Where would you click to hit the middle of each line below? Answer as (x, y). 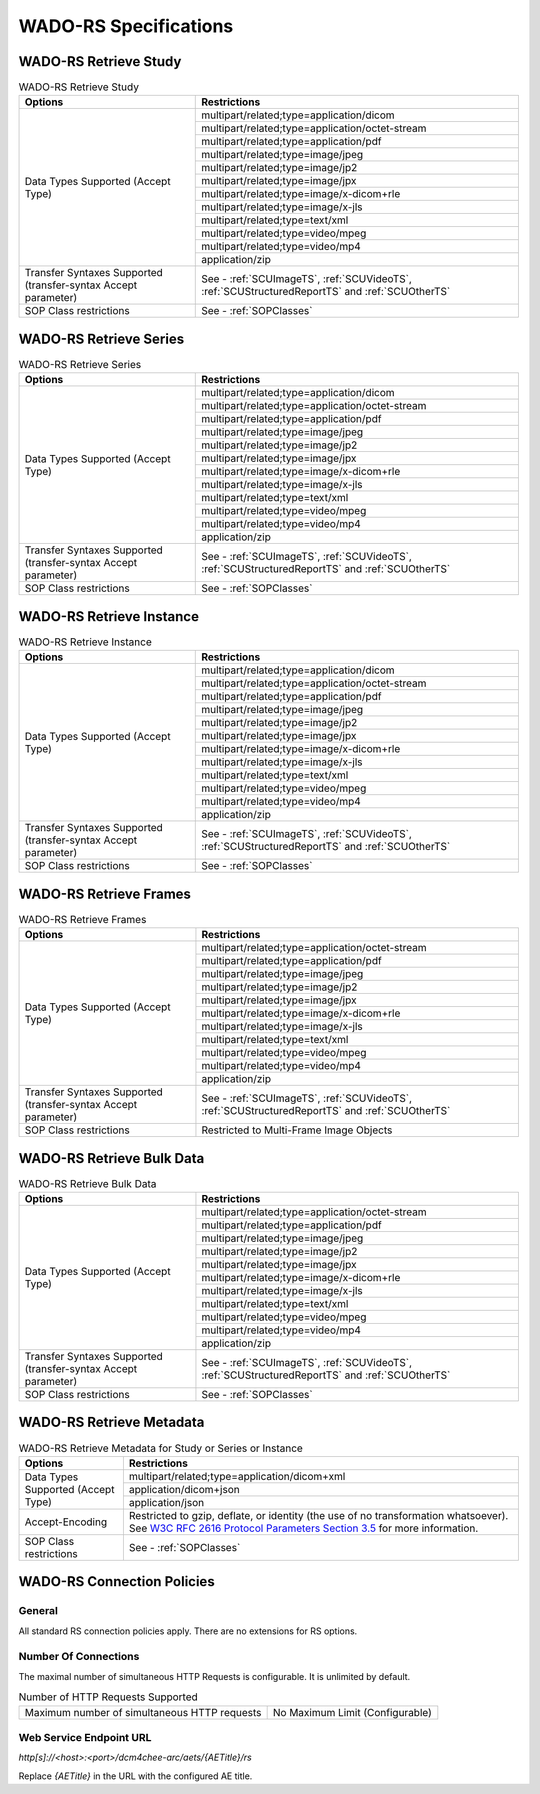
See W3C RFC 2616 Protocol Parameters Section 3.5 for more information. (303, 1528)
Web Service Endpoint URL (85, 1737)
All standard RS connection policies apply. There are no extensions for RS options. (188, 1631)
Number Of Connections (79, 1657)
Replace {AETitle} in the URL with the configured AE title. (135, 1776)
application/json (166, 1502)
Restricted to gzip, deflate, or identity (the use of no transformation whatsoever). (318, 1515)
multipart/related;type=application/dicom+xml (237, 1476)
